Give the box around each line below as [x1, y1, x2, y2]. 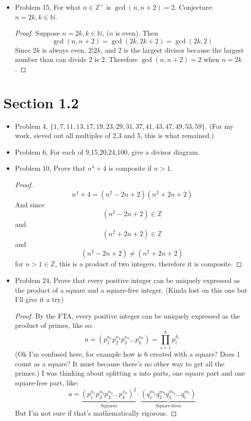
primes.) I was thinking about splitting [15, 368, 131, 378]
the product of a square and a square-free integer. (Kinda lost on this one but [15, 284, 248, 295]
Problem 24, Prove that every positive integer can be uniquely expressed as [15, 275, 240, 285]
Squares [101, 403, 117, 408]
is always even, [42, 44, 86, 55]
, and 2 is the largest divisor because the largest [101, 44, 244, 55]
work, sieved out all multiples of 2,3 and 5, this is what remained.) [15, 130, 214, 140]
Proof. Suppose [15, 28, 60, 38]
